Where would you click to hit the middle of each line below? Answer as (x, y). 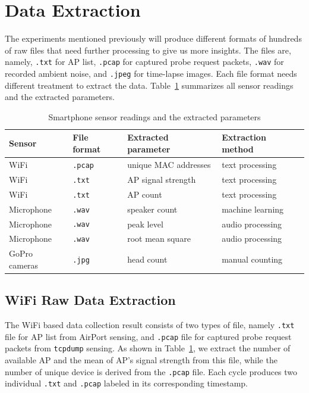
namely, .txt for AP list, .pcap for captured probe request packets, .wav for (144, 62)
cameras (24, 265)
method (238, 149)
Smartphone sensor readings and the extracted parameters (154, 116)
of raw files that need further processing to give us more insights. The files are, (148, 50)
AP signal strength (162, 179)
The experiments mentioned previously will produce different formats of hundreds (153, 38)
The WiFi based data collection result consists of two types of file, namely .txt (150, 325)
